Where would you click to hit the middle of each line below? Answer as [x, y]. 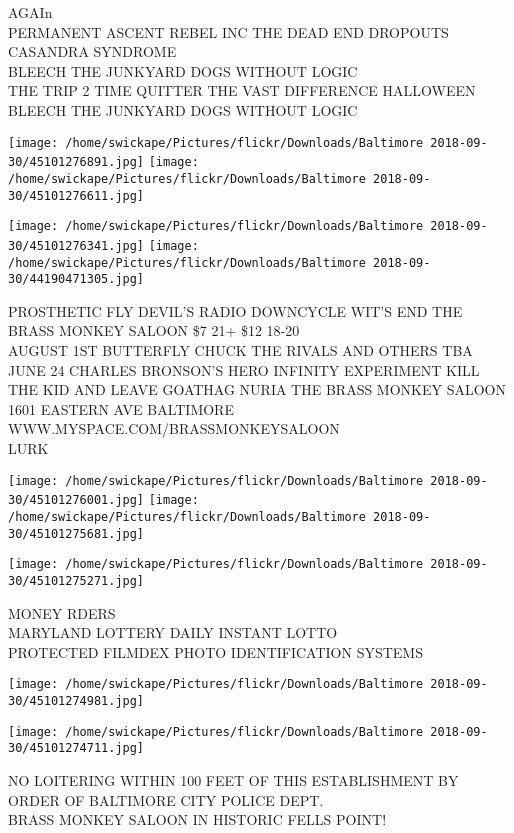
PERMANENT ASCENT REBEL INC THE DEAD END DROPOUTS [228, 31]
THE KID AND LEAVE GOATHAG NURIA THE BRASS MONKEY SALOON [257, 389]
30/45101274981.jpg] [76, 700]
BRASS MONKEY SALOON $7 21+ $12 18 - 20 [154, 330]
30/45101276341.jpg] [76, 245]
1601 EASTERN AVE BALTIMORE [121, 408]
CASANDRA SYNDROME [92, 51]
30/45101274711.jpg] [76, 748]
